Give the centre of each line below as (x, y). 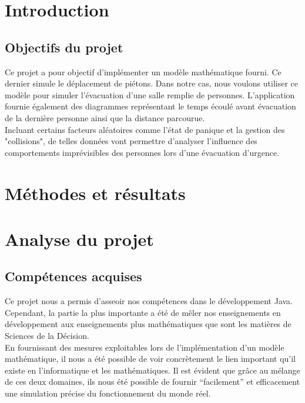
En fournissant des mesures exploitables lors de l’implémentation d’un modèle (145, 347)
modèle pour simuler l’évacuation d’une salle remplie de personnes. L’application (150, 94)
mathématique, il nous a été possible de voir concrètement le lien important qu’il (150, 359)
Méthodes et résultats (95, 193)
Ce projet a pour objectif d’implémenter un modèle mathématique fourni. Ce (143, 71)
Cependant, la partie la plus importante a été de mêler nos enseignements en (143, 312)
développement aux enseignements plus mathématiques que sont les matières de (148, 324)
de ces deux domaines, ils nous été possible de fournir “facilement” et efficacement (152, 382)
